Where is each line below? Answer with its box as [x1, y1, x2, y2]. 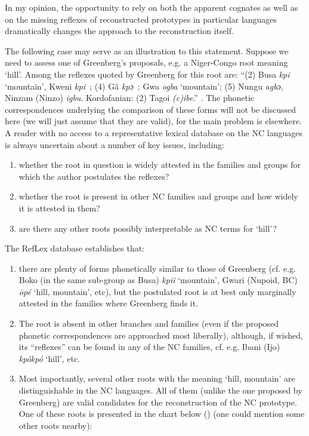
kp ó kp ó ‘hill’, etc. [18, 352, 81, 364]
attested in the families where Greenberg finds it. [18, 297, 199, 309]
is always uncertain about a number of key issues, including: [5, 138, 224, 151]
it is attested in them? [18, 201, 100, 214]
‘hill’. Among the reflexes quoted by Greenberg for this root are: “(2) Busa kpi [5, 67, 290, 80]
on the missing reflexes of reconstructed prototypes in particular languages [5, 13, 277, 25]
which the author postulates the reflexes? [18, 170, 169, 182]
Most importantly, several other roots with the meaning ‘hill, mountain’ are [18, 372, 295, 385]
